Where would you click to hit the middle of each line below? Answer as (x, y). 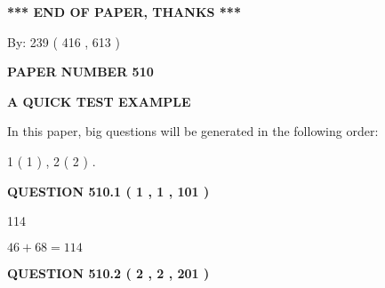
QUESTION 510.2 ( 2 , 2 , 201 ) (108, 272)
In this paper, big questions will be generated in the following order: (193, 131)
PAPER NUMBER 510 (80, 72)
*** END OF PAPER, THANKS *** (124, 12)
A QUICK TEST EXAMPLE (99, 101)
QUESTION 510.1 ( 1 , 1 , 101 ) (108, 191)
